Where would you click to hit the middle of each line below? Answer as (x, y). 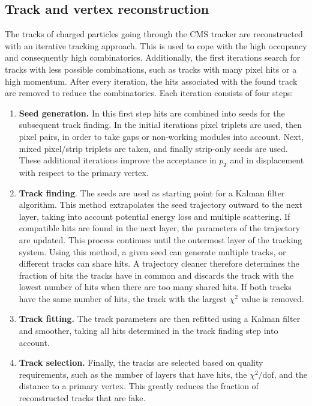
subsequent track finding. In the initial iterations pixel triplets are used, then (160, 125)
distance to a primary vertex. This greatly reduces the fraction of (139, 386)
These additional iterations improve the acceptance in (118, 160)
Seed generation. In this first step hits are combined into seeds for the (152, 113)
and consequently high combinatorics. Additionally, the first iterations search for (153, 57)
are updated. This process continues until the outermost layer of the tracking (160, 239)
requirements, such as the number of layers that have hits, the (133, 374)
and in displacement (267, 160)
